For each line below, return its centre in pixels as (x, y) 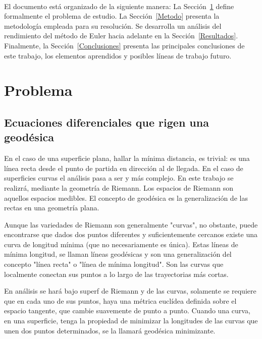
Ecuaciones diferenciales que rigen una (107, 122)
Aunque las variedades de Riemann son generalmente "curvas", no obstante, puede (131, 224)
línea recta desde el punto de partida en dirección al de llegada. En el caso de (124, 168)
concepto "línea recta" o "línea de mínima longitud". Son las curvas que (114, 264)
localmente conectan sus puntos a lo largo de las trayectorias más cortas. (116, 274)
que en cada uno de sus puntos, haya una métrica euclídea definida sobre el (120, 300)
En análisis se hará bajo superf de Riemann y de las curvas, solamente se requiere (130, 291)
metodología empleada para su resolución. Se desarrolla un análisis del (113, 25)
